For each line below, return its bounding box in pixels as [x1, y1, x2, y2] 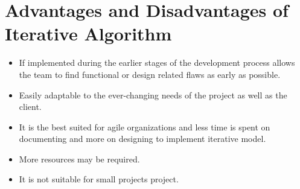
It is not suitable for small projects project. [19, 173, 179, 185]
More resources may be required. [19, 152, 140, 165]
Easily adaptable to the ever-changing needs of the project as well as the [19, 88, 287, 101]
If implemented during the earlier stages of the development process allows [19, 56, 295, 69]
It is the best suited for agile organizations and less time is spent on [19, 120, 270, 133]
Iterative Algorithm [5, 21, 172, 46]
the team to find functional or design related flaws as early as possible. [19, 68, 281, 80]
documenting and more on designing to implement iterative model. [19, 132, 266, 145]
